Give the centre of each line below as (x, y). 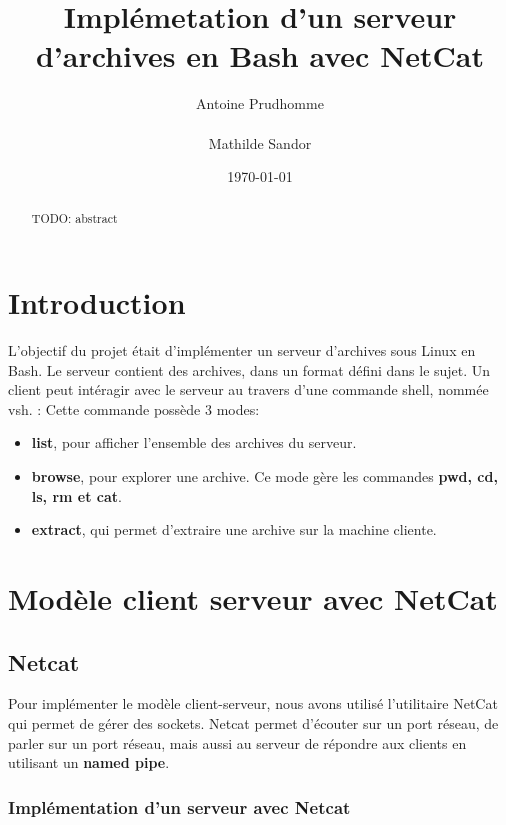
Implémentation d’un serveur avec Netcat (179, 806)
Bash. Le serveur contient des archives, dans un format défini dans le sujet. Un (249, 369)
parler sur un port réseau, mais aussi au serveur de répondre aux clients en (237, 742)
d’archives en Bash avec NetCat (260, 55)
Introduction (97, 302)
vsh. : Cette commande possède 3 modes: (134, 408)
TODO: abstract (74, 218)
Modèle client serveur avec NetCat (253, 598)
